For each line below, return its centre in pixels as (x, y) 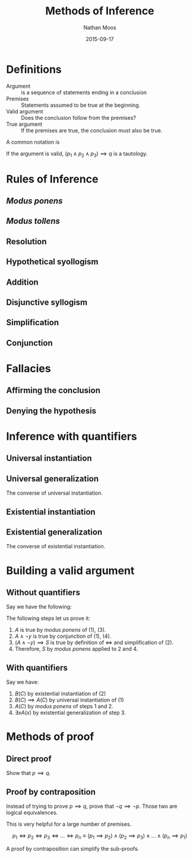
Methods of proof (50, 737)
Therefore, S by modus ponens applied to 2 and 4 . (76, 649)
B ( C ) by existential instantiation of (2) (60, 694)
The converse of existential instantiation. (56, 547)
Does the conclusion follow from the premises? (79, 118)
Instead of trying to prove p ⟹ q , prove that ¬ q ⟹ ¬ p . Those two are (92, 806)
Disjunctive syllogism (47, 303)
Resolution (26, 241)
